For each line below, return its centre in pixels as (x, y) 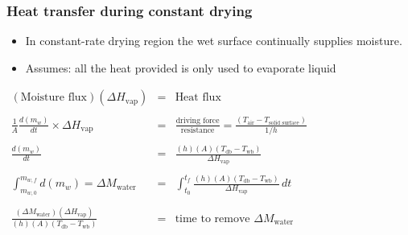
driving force (198, 121)
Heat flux (198, 98)
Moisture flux (54, 98)
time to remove (212, 219)
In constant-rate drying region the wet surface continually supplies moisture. (214, 41)
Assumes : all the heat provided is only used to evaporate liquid (181, 67)
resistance (198, 131)
